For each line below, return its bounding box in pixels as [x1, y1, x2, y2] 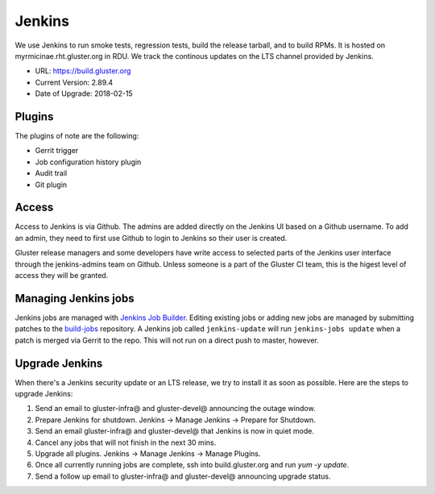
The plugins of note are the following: [14, 131, 139, 141]
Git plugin [35, 180, 68, 189]
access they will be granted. [14, 271, 109, 280]
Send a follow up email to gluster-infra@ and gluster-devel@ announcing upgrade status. [35, 471, 331, 481]
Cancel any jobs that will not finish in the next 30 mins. [35, 438, 217, 447]
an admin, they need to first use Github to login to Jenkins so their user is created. [14, 233, 288, 243]
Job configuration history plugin [35, 157, 142, 167]
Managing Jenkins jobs [14, 291, 135, 305]
